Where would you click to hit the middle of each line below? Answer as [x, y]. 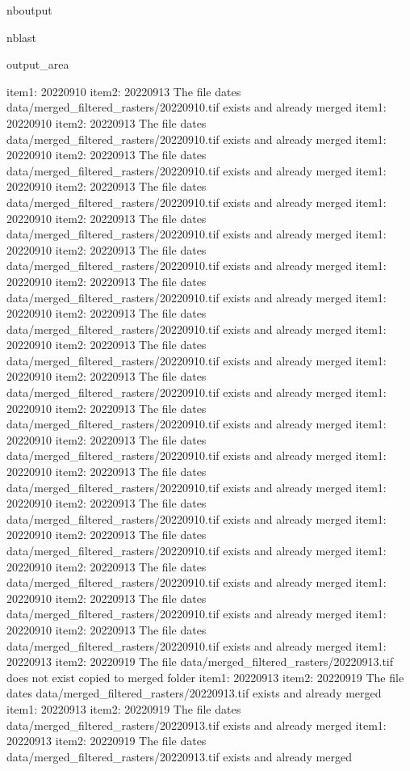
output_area [38, 64]
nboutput [29, 10]
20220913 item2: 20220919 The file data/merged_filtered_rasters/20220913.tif [200, 661]
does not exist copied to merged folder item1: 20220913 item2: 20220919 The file [205, 677]
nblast [22, 37]
